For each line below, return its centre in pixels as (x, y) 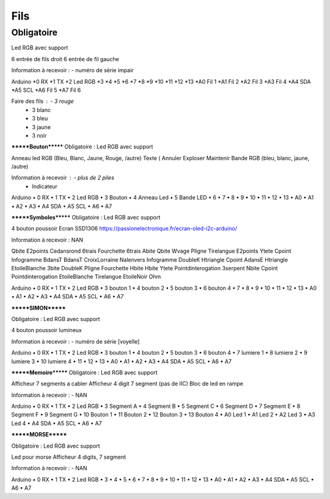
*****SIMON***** (38, 308)
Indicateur (45, 186)
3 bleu (40, 119)
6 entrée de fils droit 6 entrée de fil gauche (65, 59)
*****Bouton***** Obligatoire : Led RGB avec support (82, 147)
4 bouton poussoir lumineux (46, 330)
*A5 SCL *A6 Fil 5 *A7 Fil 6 (46, 90)
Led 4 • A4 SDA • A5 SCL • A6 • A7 (57, 423)
